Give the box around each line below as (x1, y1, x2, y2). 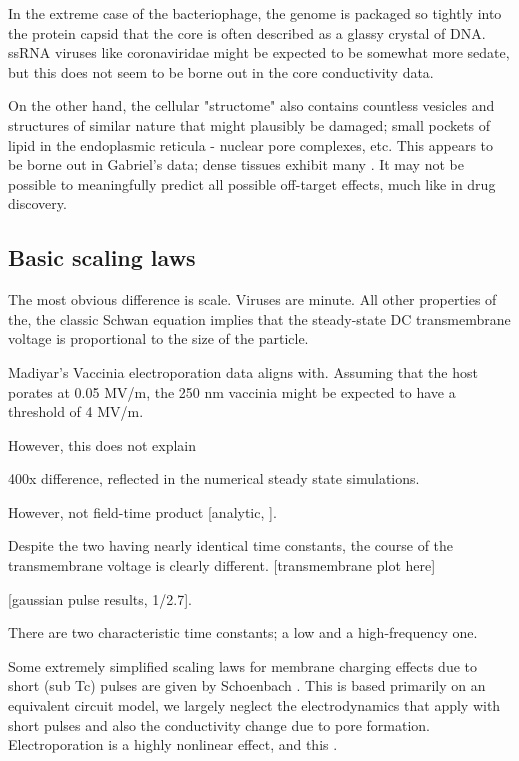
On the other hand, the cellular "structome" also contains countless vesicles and (8, 95, 495, 116)
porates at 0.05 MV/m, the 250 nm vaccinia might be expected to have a (8, 381, 456, 402)
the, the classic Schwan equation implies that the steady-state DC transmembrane (8, 308, 511, 329)
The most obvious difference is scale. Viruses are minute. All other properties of (8, 289, 497, 310)
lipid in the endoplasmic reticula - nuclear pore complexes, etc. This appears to (8, 134, 494, 155)
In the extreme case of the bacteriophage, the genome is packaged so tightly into (8, 3, 502, 23)
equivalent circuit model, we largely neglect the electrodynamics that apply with (8, 695, 501, 716)
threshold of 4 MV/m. (8, 401, 144, 422)
